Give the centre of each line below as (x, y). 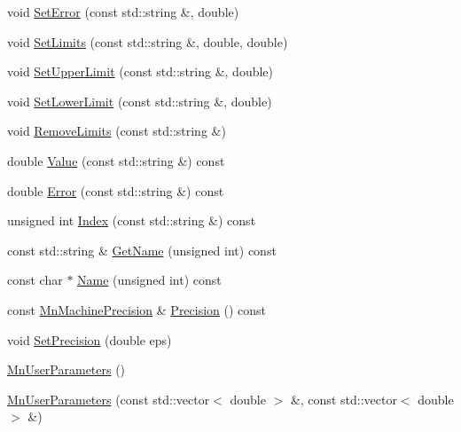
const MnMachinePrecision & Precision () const (137, 309)
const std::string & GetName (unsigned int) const (142, 250)
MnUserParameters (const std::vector (109, 399)
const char (35, 280)
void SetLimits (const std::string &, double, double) (148, 41)
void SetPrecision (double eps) (90, 339)
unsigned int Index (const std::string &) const (132, 220)
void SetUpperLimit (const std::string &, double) (141, 71)
